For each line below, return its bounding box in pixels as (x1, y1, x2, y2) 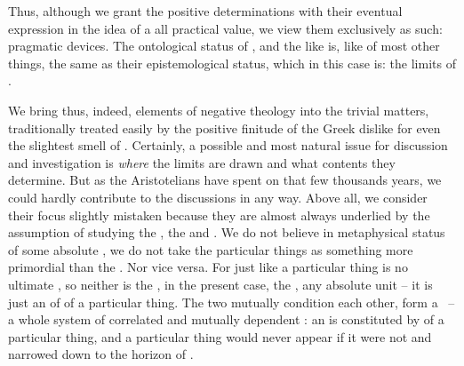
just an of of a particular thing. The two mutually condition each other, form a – (8, 292, 455, 311)
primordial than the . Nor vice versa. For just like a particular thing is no (8, 258, 408, 276)
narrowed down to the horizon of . (8, 345, 194, 363)
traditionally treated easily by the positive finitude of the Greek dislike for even (8, 118, 441, 137)
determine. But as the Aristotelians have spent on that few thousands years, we (8, 171, 442, 189)
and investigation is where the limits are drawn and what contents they (8, 153, 396, 171)
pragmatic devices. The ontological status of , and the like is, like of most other (8, 36, 440, 55)
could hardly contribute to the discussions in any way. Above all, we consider (8, 187, 428, 206)
